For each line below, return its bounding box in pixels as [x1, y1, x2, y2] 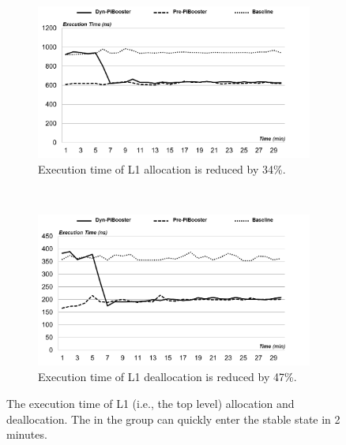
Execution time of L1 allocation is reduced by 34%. [38, 160, 286, 177]
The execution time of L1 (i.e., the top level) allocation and [6, 395, 295, 411]
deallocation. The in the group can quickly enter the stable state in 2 [6, 410, 340, 427]
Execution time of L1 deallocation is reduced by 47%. [38, 368, 297, 385]
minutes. [6, 426, 47, 443]
